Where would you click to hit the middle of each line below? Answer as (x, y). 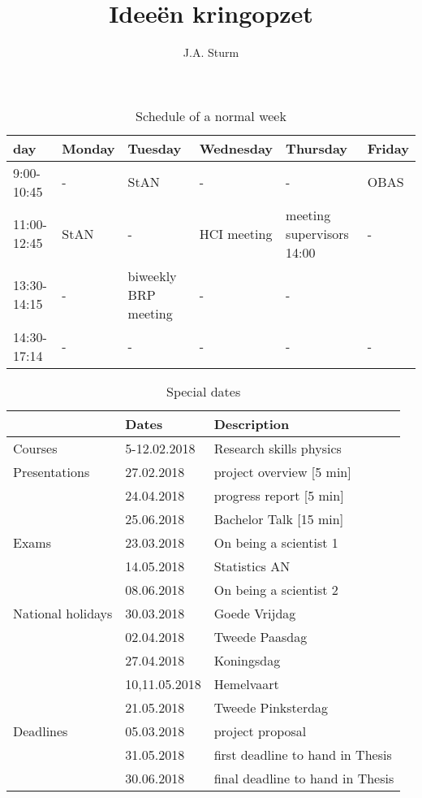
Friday (388, 148)
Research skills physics (278, 448)
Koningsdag (247, 660)
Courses (35, 448)
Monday (88, 148)
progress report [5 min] (279, 495)
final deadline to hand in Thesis (304, 778)
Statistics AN (252, 566)
